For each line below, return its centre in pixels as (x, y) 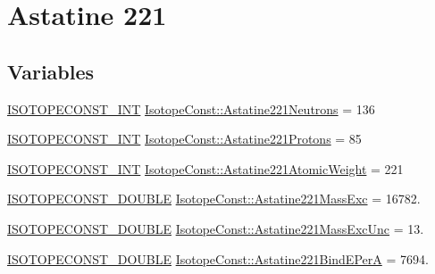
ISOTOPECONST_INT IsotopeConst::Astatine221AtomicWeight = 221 (205, 168)
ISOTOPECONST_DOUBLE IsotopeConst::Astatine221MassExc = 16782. (214, 199)
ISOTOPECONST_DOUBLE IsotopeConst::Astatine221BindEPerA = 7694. (218, 258)
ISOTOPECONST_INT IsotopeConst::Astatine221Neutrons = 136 (191, 108)
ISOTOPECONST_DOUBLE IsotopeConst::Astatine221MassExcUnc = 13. (216, 228)
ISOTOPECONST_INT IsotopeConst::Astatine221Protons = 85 (184, 139)
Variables (51, 71)
